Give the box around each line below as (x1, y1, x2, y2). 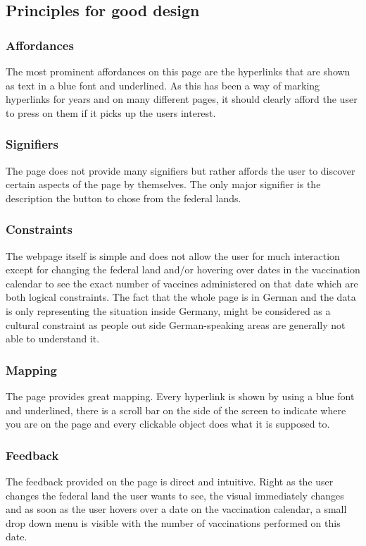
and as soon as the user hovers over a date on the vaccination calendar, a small (6, 502, 347, 516)
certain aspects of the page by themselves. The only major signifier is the (6, 177, 321, 192)
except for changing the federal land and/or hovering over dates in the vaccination (6, 262, 360, 277)
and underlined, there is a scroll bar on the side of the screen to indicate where (6, 402, 346, 417)
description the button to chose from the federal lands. (6, 190, 241, 205)
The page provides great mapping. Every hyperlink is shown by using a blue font (6, 388, 355, 403)
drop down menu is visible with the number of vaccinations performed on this (6, 515, 341, 530)
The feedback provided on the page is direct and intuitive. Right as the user (6, 473, 334, 488)
